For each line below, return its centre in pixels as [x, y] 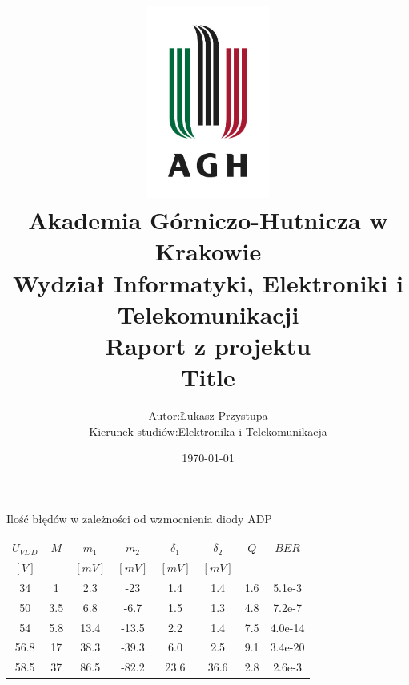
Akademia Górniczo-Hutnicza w [208, 220]
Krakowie [208, 251]
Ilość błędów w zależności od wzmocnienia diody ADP [139, 518]
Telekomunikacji [208, 314]
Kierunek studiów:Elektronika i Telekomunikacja [208, 431]
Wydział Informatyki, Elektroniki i [208, 282]
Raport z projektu [208, 345]
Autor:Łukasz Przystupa [208, 415]
